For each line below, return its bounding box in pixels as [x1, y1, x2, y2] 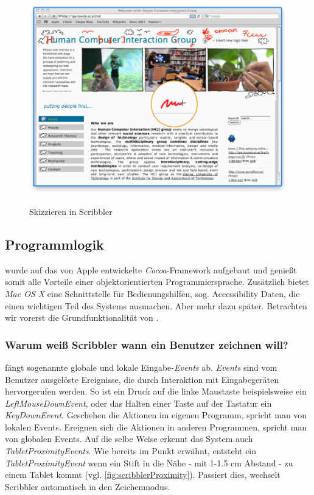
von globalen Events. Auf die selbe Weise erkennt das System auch [5, 432, 253, 445]
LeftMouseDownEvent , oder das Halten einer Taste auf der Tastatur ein [5, 396, 272, 409]
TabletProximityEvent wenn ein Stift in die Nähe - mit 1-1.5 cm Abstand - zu [5, 456, 293, 469]
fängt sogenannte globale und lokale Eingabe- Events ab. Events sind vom [5, 360, 277, 373]
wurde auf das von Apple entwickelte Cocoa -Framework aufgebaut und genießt [5, 263, 297, 276]
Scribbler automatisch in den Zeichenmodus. [5, 480, 170, 493]
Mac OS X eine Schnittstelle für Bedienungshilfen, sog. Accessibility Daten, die [5, 287, 300, 300]
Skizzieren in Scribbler [29, 205, 113, 217]
